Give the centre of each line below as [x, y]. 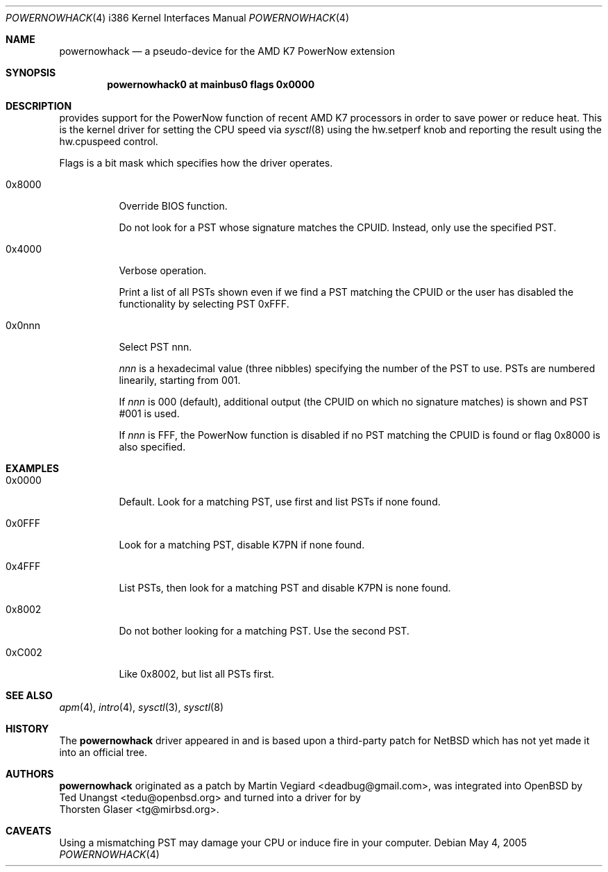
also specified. [152, 447]
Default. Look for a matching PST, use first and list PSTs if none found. [280, 502]
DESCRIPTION [39, 106]
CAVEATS [28, 831]
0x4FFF [23, 566]
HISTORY [27, 729]
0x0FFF [23, 523]
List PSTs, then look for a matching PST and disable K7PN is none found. [285, 588]
